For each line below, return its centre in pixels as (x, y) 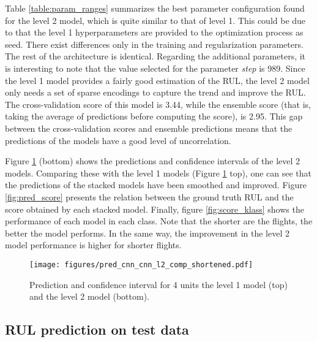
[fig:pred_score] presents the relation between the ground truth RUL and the (149, 196)
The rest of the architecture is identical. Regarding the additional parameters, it (155, 56)
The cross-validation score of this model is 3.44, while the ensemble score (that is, (158, 104)
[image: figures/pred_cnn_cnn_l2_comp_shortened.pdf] (141, 264)
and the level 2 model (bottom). (89, 296)
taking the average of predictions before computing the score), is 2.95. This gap (154, 116)
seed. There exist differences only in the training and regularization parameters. (154, 44)
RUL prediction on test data (97, 329)
